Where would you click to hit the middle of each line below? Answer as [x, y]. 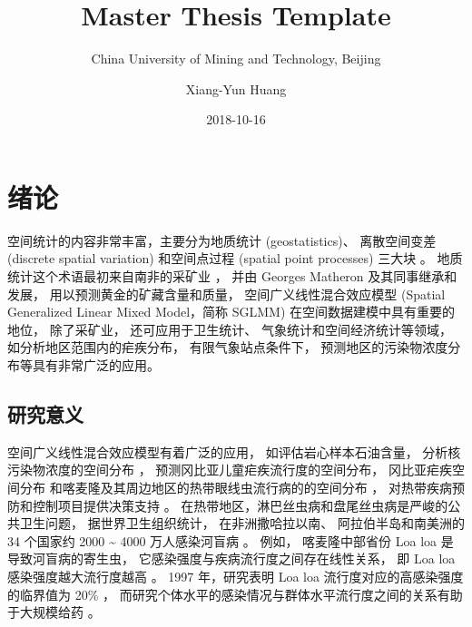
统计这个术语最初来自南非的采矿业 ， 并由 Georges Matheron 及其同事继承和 [232, 276]
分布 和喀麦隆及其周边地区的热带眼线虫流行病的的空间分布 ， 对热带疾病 [236, 487]
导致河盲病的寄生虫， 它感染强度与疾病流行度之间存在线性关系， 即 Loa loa [231, 558]
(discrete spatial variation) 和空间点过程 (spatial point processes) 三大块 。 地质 [235, 258]
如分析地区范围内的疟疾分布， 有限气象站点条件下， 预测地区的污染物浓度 [228, 347]
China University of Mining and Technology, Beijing [236, 59]
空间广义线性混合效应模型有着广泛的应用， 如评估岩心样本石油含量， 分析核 [234, 451]
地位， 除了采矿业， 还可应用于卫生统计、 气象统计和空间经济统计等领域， [230, 329]
